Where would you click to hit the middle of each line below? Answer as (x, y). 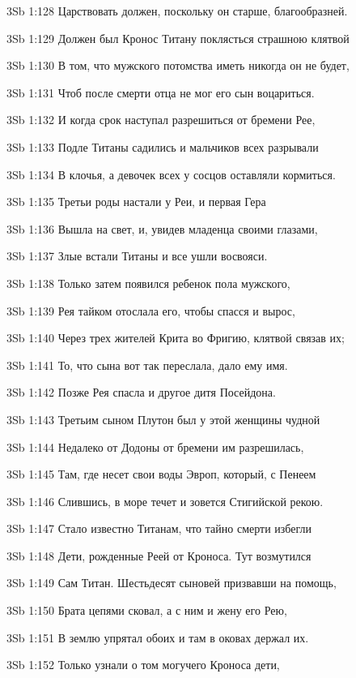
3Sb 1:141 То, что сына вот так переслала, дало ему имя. (147, 365)
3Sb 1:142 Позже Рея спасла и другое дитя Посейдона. (141, 392)
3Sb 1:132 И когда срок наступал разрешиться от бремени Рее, (161, 120)
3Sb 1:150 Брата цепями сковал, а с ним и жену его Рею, (147, 610)
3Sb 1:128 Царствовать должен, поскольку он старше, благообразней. (177, 11)
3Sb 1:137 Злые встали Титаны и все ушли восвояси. (137, 256)
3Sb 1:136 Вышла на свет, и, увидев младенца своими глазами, (162, 228)
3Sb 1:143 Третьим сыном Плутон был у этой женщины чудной (163, 419)
